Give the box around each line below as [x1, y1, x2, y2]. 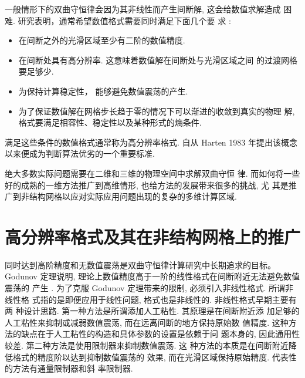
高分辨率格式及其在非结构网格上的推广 [5, 224, 301, 248]
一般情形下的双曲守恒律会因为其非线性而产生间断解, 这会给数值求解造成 [5, 3, 281, 15]
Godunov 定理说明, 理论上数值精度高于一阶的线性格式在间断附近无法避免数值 [5, 270, 300, 282]
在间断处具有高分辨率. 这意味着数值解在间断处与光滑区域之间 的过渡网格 [18, 53, 298, 66]
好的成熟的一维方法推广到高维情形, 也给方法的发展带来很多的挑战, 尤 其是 [5, 178, 289, 191]
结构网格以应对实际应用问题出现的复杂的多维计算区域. [29, 190, 237, 203]
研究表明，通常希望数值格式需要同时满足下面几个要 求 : [18, 14, 231, 26]
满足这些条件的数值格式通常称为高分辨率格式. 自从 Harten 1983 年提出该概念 [5, 136, 297, 148]
